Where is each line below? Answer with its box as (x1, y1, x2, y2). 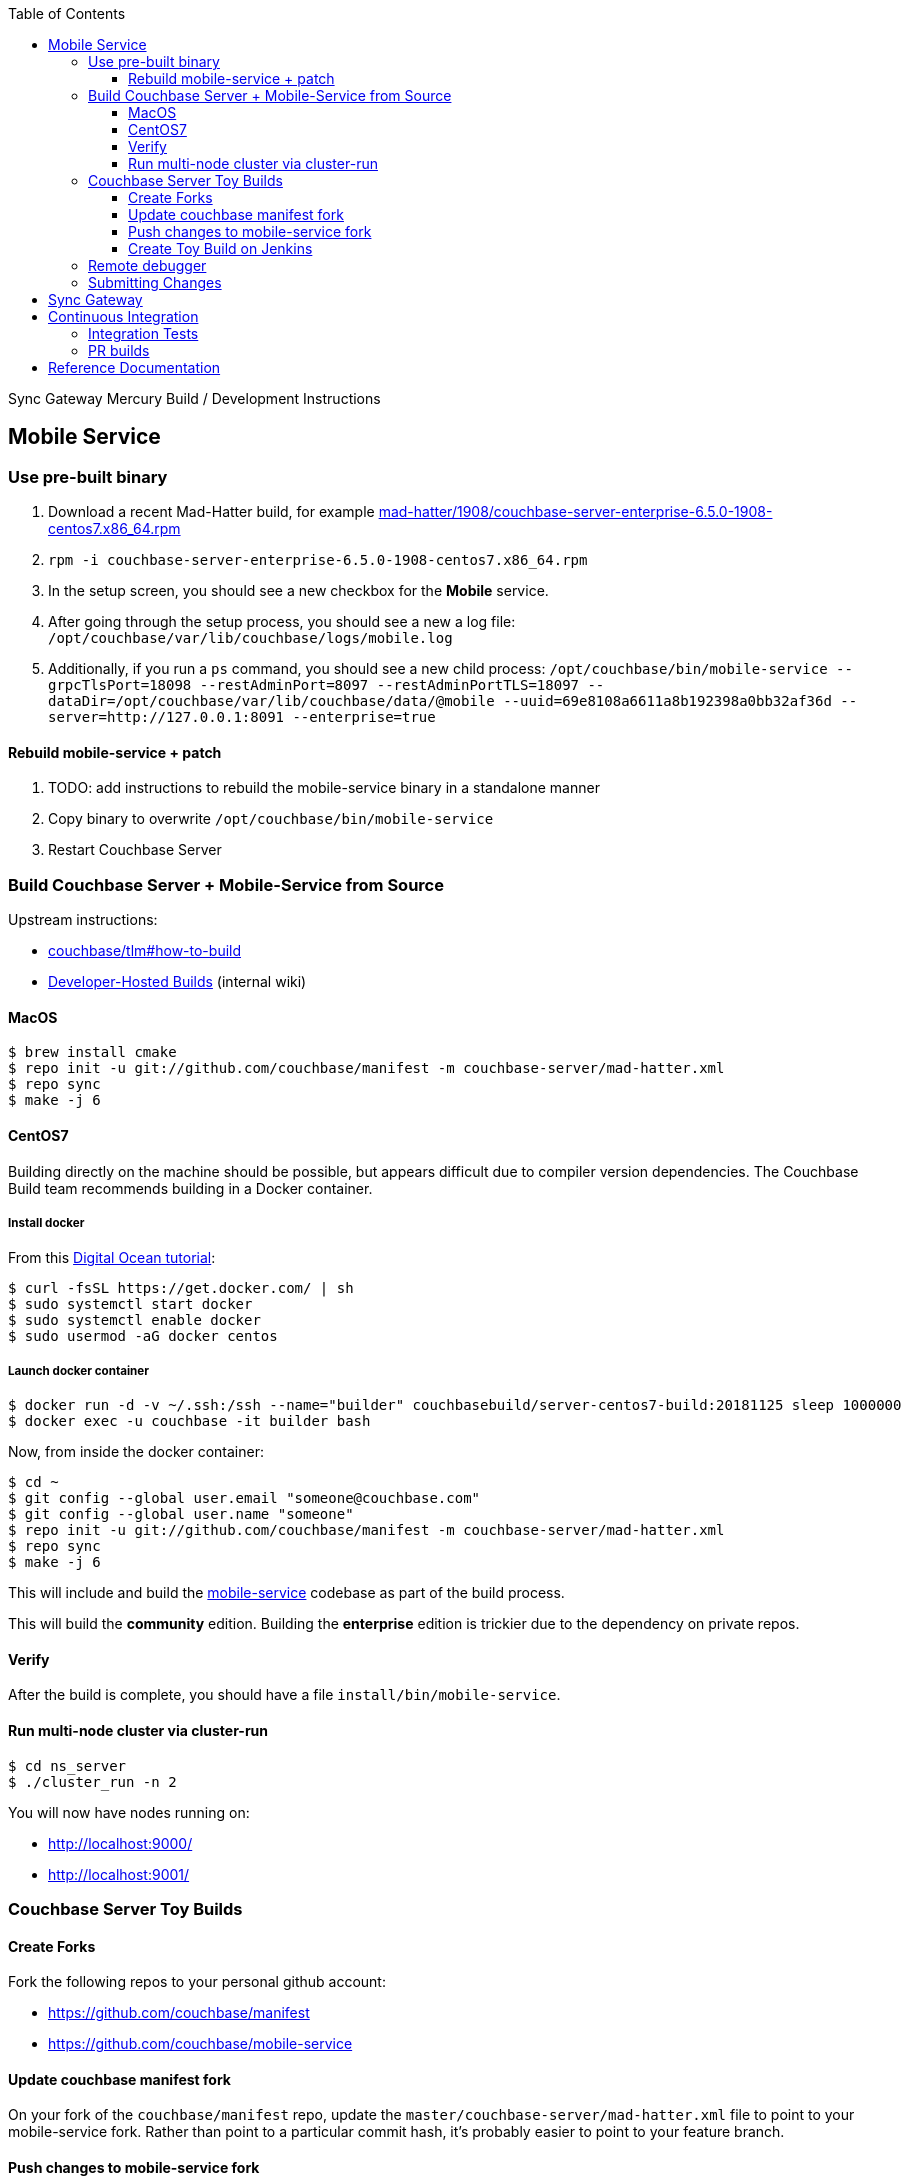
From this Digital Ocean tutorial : (8, 1249, 216, 1267)
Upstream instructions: (8, 911, 158, 929)
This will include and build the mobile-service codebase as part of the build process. (8, 1584, 565, 1602)
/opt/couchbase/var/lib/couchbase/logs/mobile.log (48, 630, 453, 647)
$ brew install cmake (8, 1044, 177, 1061)
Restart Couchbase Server (48, 841, 222, 859)
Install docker (8, 1216, 85, 1231)
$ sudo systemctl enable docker (8, 1312, 261, 1329)
